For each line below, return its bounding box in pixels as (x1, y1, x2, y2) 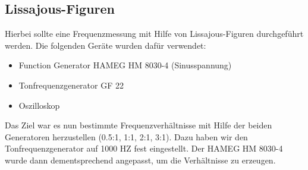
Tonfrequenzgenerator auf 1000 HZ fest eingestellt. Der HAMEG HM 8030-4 (5, 142, 283, 155)
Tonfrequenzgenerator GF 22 (18, 78, 124, 91)
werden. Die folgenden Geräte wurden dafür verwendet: (5, 39, 206, 51)
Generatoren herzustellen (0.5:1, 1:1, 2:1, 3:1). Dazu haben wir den (5, 130, 248, 143)
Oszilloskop (18, 99, 60, 111)
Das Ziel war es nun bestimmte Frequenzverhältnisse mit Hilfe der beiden (5, 119, 272, 131)
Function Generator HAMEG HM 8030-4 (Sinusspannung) (18, 59, 232, 71)
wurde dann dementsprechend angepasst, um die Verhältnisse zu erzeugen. (5, 153, 276, 166)
